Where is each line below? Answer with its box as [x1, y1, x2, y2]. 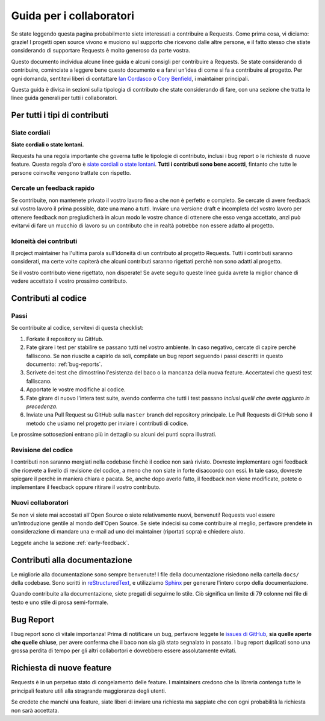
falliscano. [26, 377, 52, 385]
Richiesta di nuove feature [11, 663, 112, 673]
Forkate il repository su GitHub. [26, 335, 104, 342]
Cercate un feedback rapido [11, 184, 95, 192]
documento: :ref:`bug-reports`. [26, 360, 102, 368]
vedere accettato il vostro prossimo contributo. [11, 277, 128, 285]
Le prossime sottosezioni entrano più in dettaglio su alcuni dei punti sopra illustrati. [11, 431, 217, 438]
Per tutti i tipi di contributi [11, 110, 108, 121]
